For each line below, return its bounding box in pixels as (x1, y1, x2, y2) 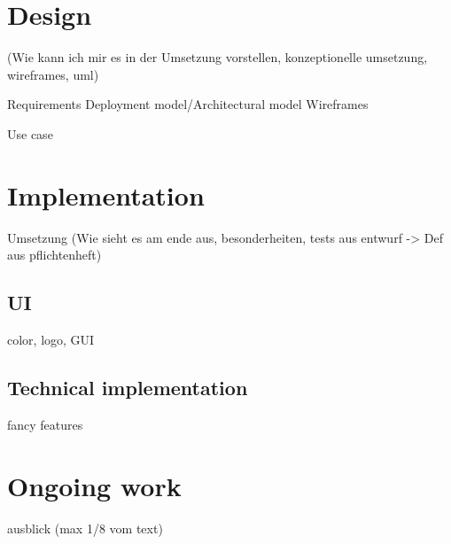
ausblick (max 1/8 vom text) (7, 518, 163, 537)
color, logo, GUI (7, 330, 95, 349)
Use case (7, 124, 53, 143)
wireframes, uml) (7, 65, 99, 83)
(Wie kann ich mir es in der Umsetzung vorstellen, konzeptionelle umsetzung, (7, 48, 428, 66)
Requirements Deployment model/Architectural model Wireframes (7, 95, 369, 113)
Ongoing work (7, 467, 182, 503)
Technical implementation (7, 374, 248, 400)
